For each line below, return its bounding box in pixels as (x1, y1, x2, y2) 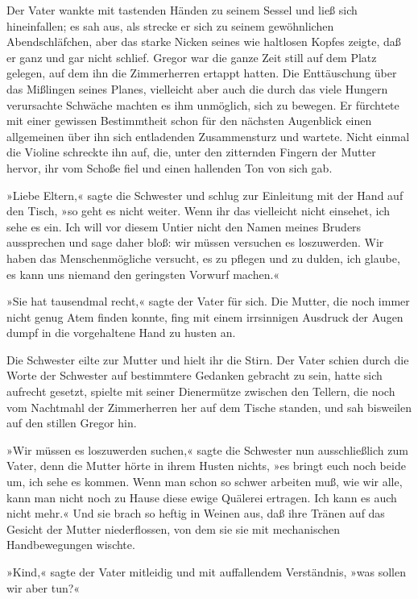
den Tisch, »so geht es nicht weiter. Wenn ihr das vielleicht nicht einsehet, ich (6, 202, 391, 219)
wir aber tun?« (6, 579, 81, 596)
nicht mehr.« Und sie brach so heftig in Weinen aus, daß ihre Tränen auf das (6, 505, 385, 522)
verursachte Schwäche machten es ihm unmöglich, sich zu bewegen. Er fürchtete (6, 96, 399, 113)
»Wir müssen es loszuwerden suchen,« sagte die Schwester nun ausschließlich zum (6, 441, 408, 458)
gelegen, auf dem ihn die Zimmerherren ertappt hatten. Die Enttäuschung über (6, 64, 397, 81)
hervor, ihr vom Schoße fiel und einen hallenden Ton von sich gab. (6, 159, 333, 176)
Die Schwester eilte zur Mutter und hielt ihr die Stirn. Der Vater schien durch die (6, 351, 409, 368)
